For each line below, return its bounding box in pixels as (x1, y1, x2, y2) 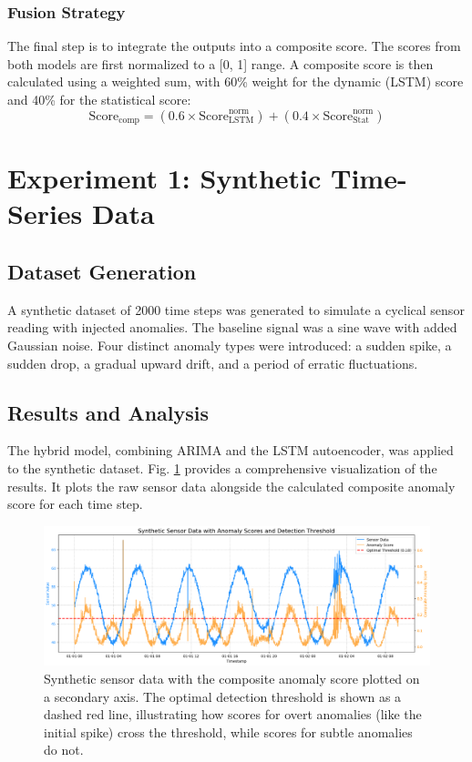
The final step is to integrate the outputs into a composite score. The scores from (7, 36, 461, 56)
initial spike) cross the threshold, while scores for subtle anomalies (44, 722, 413, 741)
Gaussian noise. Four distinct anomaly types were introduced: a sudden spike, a (7, 336, 452, 354)
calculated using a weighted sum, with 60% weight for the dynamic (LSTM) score (7, 72, 464, 91)
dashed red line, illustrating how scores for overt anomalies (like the (44, 705, 422, 724)
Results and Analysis (7, 398, 210, 426)
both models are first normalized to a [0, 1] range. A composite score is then (7, 54, 434, 73)
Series (7, 195, 83, 232)
